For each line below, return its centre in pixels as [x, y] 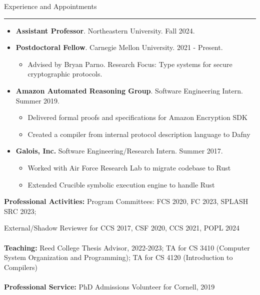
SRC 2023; [20, 211]
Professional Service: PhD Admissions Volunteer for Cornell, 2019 [109, 286]
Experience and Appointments [50, 6]
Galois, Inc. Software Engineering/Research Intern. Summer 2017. [119, 151]
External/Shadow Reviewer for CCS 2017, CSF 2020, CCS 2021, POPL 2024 [122, 228]
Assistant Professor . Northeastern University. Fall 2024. [105, 30]
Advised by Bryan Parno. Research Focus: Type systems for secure [130, 64]
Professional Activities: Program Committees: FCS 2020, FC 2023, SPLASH [126, 201]
